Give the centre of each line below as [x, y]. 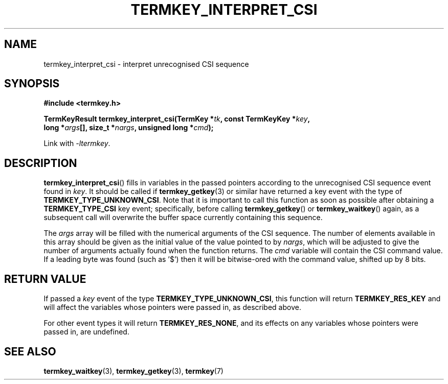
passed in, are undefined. [86, 332]
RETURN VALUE [45, 279]
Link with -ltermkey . [77, 143]
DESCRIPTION [41, 163]
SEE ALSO [30, 351]
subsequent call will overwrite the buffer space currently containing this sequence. [183, 218]
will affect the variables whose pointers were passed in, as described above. [172, 307]
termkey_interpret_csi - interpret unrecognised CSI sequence [146, 64]
